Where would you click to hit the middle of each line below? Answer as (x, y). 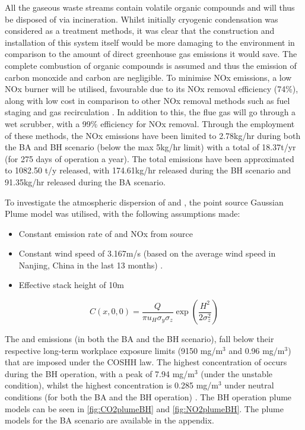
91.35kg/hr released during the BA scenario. (85, 181)
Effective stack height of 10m (71, 285)
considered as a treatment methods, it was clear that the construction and (140, 31)
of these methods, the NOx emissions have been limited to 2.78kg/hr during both (153, 135)
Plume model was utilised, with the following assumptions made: (123, 214)
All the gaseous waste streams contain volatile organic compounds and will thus (150, 7)
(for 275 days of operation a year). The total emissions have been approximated (150, 158)
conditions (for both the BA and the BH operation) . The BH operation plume (148, 397)
